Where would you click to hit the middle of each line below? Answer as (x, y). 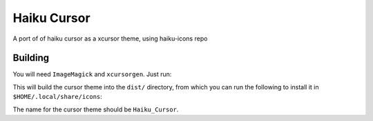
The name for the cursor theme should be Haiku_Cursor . (96, 109)
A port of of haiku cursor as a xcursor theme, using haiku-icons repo (110, 38)
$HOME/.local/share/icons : (58, 97)
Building (31, 58)
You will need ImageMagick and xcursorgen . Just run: (92, 74)
